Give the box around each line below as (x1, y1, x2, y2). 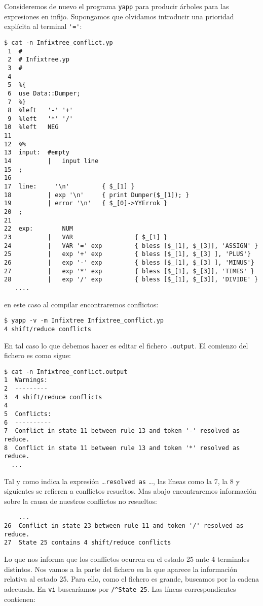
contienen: (4, 593, 35, 604)
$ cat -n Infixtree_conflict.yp (4, 39, 113, 46)
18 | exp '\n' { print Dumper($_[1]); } (4, 191, 190, 199)
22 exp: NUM (4, 225, 73, 233)
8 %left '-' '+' (8, 107, 73, 114)
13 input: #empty (4, 149, 69, 156)
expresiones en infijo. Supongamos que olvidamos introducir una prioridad (4, 11, 234, 21)
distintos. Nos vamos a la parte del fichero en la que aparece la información (4, 563, 238, 574)
